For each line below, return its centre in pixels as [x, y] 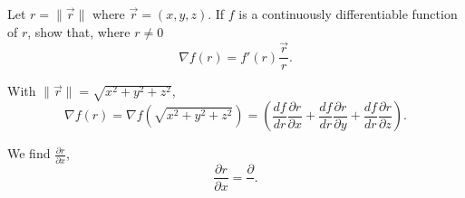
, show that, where [79, 31]
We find [29, 153]
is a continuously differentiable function [348, 14]
